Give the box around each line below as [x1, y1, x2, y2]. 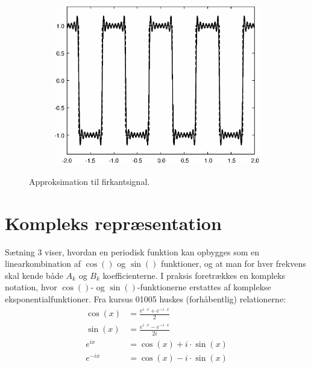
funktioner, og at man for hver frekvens [161, 257, 306, 270]
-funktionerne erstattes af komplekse [137, 281, 271, 293]
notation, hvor [5, 281, 57, 293]
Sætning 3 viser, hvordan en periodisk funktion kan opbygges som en [5, 245, 260, 258]
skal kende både [5, 269, 63, 281]
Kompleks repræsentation [5, 210, 222, 235]
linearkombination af [5, 257, 81, 270]
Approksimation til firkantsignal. [29, 175, 150, 187]
